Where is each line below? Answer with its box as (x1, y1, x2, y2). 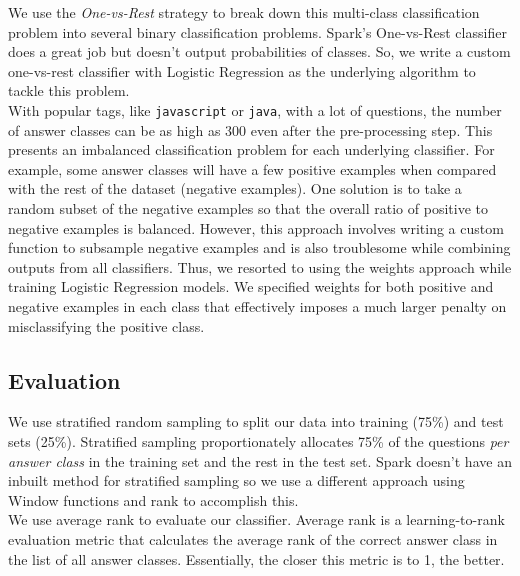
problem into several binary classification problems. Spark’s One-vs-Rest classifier (8, 21, 507, 42)
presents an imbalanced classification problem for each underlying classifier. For (8, 139, 495, 160)
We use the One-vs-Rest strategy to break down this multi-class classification (8, 2, 480, 22)
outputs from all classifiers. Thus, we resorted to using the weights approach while (8, 256, 512, 277)
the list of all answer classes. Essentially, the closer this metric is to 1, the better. (8, 548, 505, 569)
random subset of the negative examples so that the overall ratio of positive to (8, 198, 488, 218)
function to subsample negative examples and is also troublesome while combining (8, 237, 511, 258)
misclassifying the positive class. (8, 315, 205, 336)
